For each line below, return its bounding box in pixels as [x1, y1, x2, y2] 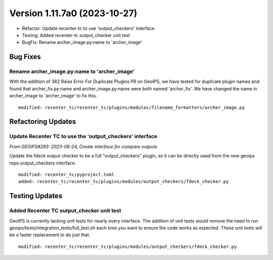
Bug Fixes [9, 53, 41, 61]
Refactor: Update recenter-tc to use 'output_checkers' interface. [22, 25, 156, 31]
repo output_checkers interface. [9, 160, 76, 166]
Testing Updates [9, 192, 63, 200]
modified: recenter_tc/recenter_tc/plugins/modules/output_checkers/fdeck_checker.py [18, 243, 237, 249]
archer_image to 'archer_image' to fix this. [9, 93, 97, 99]
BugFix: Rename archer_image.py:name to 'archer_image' [22, 39, 143, 46]
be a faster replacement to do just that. [9, 232, 90, 238]
